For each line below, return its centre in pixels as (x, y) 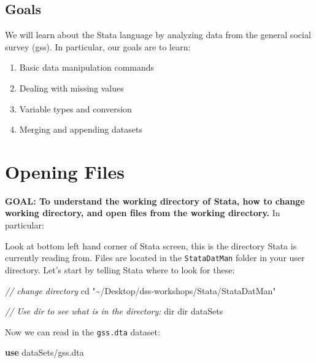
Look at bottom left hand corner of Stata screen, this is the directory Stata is (151, 245)
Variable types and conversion (75, 108)
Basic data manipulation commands (87, 67)
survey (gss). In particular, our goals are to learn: (98, 46)
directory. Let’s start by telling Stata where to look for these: (120, 269)
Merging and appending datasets (81, 129)
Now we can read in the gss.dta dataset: (83, 331)
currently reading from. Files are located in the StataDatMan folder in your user (155, 258)
